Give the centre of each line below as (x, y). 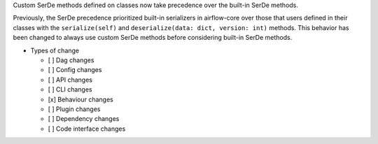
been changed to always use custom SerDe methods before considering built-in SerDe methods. (153, 38)
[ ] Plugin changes (74, 109)
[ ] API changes (70, 80)
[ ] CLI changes (70, 89)
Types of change (55, 50)
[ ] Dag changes (71, 60)
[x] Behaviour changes (80, 99)
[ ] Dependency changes (84, 119)
